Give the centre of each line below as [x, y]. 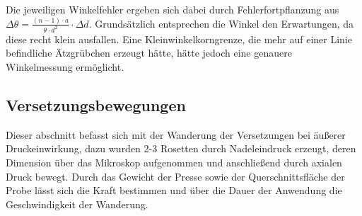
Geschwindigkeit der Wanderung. [77, 204]
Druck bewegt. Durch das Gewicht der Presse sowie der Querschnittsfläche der [175, 176]
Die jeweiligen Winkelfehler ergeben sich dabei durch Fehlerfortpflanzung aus [173, 9]
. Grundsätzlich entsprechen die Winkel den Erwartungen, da [221, 23]
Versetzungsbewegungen [96, 104]
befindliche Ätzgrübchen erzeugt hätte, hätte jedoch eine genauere [149, 53]
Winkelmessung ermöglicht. [65, 66]
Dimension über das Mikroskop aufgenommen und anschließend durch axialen [174, 162]
